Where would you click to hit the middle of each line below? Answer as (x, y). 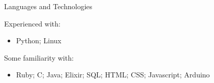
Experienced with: (32, 23)
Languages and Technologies (48, 6)
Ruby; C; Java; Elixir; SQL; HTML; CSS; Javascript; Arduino (113, 75)
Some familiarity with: (39, 57)
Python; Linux (39, 40)
